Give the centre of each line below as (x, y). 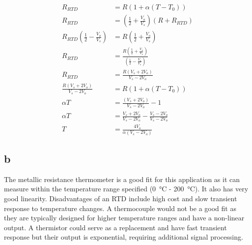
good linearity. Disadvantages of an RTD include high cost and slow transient (121, 198)
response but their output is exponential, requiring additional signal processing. (124, 237)
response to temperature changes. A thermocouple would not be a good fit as (120, 208)
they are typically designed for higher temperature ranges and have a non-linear (124, 218)
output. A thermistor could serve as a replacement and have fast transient (115, 227)
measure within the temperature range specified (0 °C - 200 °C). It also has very (126, 189)
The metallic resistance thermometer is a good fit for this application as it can (122, 179)
